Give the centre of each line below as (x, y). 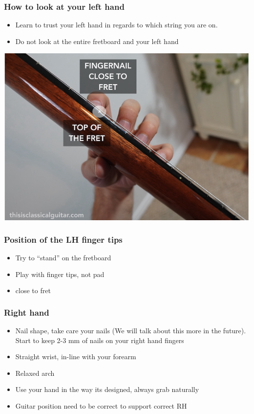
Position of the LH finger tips (63, 239)
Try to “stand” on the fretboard (63, 258)
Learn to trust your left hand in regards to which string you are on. (116, 25)
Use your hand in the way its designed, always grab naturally (107, 389)
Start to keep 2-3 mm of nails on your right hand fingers (100, 340)
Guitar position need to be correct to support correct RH (101, 406)
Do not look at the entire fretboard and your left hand (97, 41)
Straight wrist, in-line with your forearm (76, 356)
